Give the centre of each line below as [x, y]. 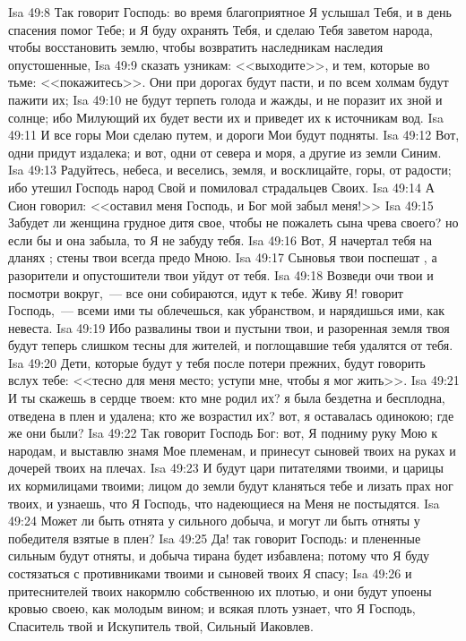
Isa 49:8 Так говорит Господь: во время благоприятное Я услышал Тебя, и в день [230, 12]
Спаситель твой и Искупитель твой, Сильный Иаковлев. [161, 625]
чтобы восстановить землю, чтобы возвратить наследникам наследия [196, 47]
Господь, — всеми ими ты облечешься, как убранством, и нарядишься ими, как [226, 310]
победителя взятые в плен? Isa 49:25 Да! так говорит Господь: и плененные [215, 538]
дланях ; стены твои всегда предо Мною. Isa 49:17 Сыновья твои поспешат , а [223, 257]
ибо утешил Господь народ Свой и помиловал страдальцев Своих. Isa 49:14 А [221, 187]
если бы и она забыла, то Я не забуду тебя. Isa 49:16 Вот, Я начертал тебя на [220, 239]
